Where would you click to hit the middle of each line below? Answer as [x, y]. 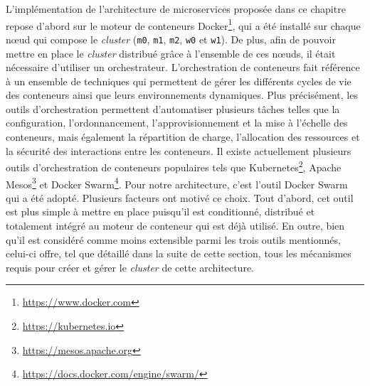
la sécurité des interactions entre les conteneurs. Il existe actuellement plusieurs [179, 150]
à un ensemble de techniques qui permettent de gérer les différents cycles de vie [179, 81]
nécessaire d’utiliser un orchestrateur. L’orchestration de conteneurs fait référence [183, 67]
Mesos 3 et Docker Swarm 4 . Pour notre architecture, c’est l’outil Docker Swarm [177, 183]
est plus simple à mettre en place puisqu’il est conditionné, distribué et [160, 211]
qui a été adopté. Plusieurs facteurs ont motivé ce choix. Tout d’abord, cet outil [180, 197]
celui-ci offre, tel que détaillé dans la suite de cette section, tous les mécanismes [179, 253]
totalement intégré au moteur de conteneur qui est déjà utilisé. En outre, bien [175, 225]
